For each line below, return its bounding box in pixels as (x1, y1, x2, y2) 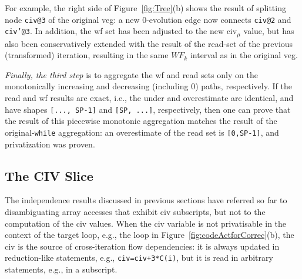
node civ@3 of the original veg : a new (5, 13, 140, 25)
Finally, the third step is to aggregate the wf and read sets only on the (5, 68, 258, 80)
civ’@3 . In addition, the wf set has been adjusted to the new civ (5, 25, 237, 37)
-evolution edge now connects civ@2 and (146, 13, 291, 25)
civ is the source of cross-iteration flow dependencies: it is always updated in (5, 240, 280, 252)
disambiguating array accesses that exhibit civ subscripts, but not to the (5, 205, 266, 217)
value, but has (243, 25, 294, 37)
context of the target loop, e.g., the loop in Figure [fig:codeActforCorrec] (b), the (5, 228, 294, 241)
